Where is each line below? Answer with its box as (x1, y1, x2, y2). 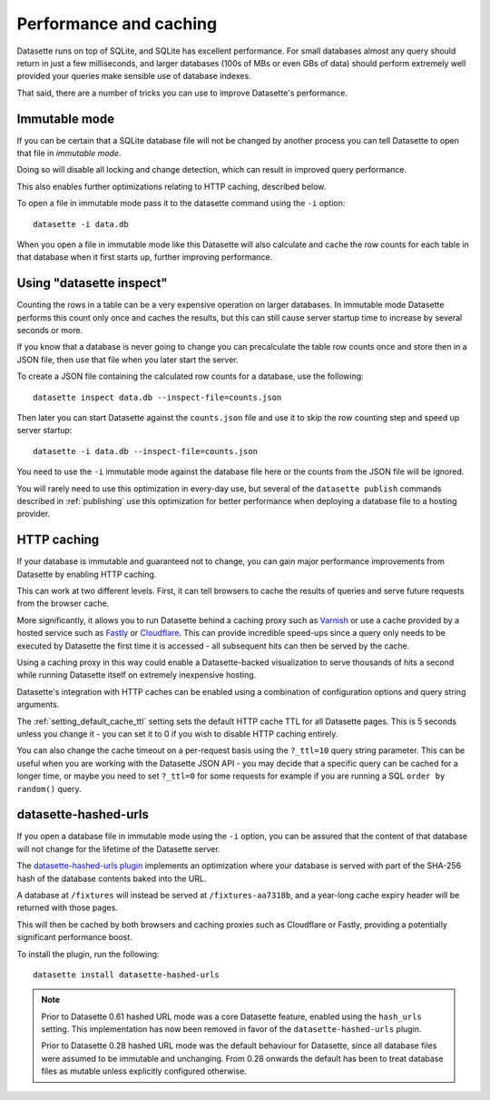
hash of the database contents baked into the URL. (16, 873, 207, 884)
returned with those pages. (16, 902, 118, 913)
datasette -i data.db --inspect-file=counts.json (33, 446, 259, 456)
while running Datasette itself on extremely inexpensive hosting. (16, 669, 257, 680)
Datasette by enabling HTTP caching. (16, 569, 157, 580)
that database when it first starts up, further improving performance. (16, 252, 273, 263)
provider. (16, 509, 51, 520)
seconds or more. (16, 325, 83, 336)
